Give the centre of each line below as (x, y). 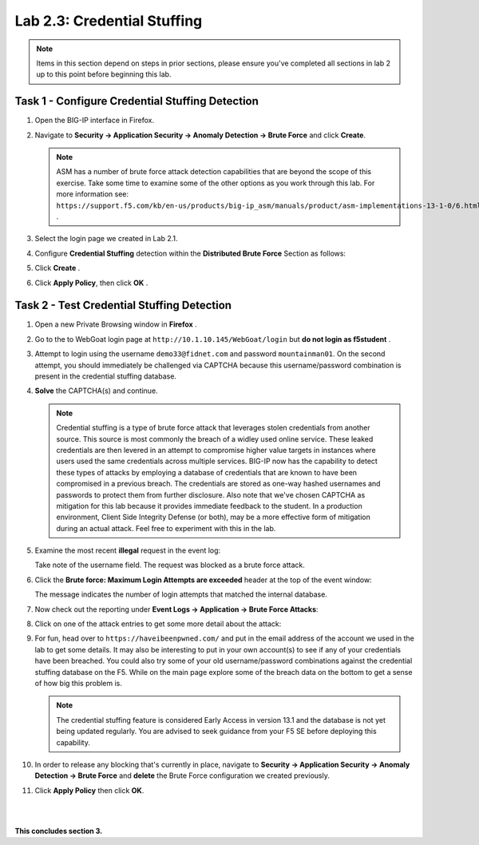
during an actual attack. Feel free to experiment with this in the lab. (166, 528)
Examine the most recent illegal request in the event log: (128, 550)
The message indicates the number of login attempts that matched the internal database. (181, 594)
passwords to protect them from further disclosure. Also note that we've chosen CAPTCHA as (211, 494)
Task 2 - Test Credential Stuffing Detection (123, 305)
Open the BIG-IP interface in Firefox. (95, 121)
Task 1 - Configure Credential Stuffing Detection (137, 101)
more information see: (93, 194)
